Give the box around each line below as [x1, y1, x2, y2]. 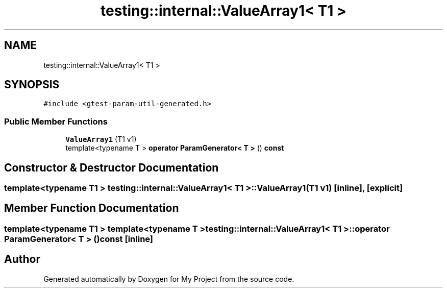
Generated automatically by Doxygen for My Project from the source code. [43, 274, 294, 283]
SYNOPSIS [4, 78, 60, 91]
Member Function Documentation [4, 202, 179, 215]
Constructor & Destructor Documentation [4, 161, 219, 174]
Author [4, 253, 40, 266]
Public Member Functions [4, 116, 108, 127]
